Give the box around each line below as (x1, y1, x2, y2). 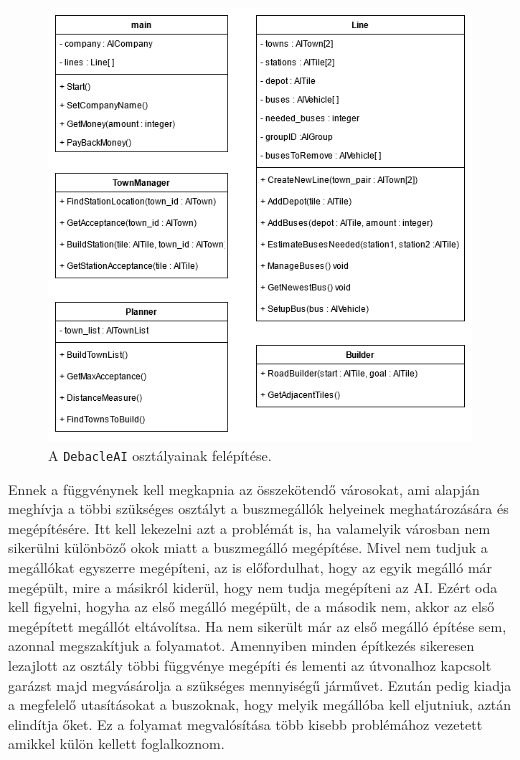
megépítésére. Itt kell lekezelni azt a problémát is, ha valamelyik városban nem (8, 517, 491, 538)
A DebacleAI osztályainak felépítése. (48, 444, 272, 465)
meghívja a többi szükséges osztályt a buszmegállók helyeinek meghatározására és (8, 498, 509, 519)
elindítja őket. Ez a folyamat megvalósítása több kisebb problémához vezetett (8, 713, 483, 734)
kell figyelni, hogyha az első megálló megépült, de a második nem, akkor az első (8, 596, 495, 617)
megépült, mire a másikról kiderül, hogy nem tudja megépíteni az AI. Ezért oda (8, 576, 498, 597)
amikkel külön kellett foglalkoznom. (8, 733, 225, 754)
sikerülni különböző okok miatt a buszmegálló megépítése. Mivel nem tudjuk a (8, 537, 488, 558)
